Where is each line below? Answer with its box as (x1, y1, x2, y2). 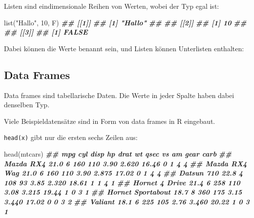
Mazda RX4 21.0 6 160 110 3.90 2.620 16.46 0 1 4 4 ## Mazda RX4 (4, 158, 247, 168)
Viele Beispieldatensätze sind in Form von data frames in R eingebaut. (4, 116, 215, 126)
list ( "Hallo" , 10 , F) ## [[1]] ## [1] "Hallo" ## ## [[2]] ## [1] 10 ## (4, 17, 247, 27)
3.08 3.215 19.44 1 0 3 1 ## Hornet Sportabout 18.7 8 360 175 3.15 (4, 187, 242, 197)
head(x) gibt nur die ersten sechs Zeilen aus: (4, 132, 138, 142)
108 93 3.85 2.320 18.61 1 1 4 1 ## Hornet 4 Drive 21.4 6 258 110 (4, 177, 240, 187)
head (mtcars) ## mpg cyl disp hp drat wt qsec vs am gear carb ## (4, 149, 232, 159)
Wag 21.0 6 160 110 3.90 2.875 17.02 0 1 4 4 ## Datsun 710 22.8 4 (4, 168, 243, 178)
